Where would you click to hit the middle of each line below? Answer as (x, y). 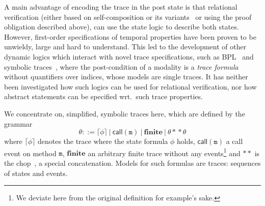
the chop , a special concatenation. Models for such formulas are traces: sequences (132, 163)
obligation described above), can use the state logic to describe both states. (122, 27)
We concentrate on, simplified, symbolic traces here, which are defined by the (125, 113)
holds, (186, 141)
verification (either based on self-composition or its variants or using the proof (128, 17)
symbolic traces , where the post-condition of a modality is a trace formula (121, 66)
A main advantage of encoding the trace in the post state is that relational (121, 7)
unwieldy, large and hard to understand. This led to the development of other (125, 47)
